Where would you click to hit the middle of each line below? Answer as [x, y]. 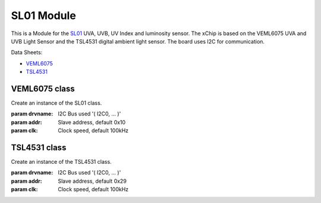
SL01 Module [44, 15]
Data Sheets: [27, 52]
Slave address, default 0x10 [92, 122]
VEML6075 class [43, 88]
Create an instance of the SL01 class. [56, 103]
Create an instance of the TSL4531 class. [62, 162]
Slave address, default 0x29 [92, 181]
